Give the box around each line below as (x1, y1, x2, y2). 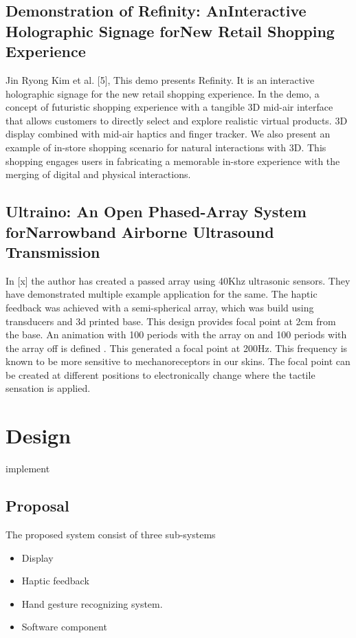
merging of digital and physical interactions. (5, 167, 191, 181)
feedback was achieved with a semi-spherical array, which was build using (5, 300, 314, 314)
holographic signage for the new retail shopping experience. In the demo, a (5, 86, 320, 100)
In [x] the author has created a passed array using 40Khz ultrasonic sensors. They (5, 273, 351, 287)
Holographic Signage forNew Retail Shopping (5, 20, 335, 41)
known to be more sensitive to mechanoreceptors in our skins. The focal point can (5, 354, 351, 368)
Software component (21, 619, 107, 634)
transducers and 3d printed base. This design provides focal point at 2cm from (5, 313, 336, 328)
